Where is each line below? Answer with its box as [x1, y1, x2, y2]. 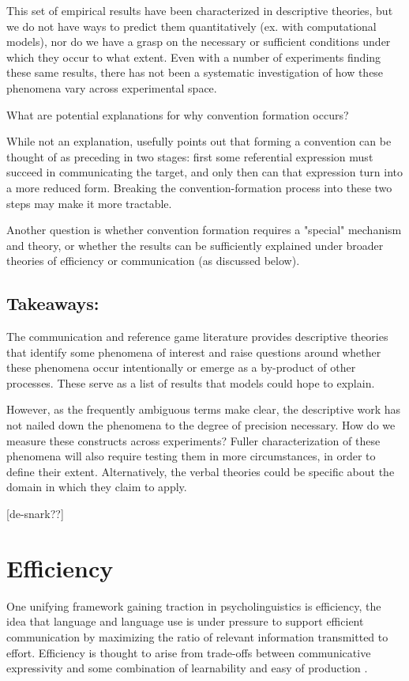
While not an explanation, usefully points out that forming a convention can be [6, 133, 392, 149]
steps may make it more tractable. [6, 195, 172, 211]
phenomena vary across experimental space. [6, 79, 217, 96]
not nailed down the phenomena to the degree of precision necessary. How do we [6, 417, 396, 433]
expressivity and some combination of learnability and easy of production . [6, 660, 368, 676]
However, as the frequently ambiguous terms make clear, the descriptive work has [6, 401, 401, 418]
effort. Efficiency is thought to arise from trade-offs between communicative [6, 644, 371, 660]
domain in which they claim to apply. [6, 479, 187, 495]
